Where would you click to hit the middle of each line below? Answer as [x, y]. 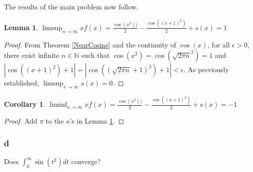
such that [95, 55]
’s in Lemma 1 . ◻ [97, 121]
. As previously [206, 69]
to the [55, 121]
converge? [86, 161]
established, [21, 83]
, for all [219, 44]
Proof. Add [21, 121]
